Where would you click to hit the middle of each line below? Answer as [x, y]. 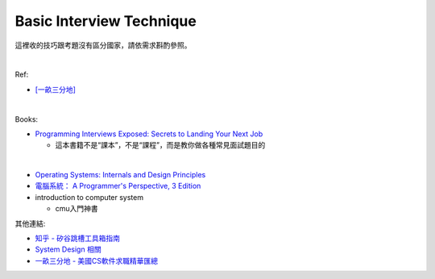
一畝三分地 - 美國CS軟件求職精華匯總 [97, 260]
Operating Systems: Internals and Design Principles [120, 175]
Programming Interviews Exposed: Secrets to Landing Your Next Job [149, 134]
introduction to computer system [89, 197]
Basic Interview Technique [106, 21]
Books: [27, 119]
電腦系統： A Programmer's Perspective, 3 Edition [118, 186]
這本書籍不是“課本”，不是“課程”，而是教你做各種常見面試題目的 [160, 145]
